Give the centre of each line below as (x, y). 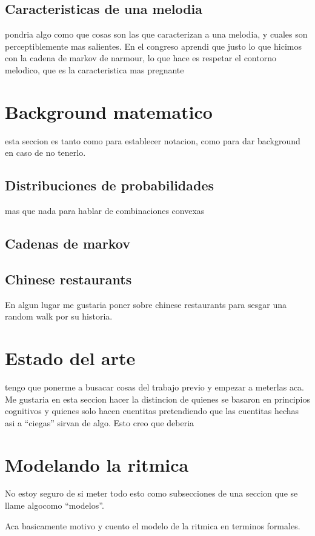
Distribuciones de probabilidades (110, 185)
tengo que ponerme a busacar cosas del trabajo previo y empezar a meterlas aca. (154, 387)
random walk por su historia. (59, 316)
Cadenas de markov (68, 243)
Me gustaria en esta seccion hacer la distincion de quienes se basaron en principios (157, 399)
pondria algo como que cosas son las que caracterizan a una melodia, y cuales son (156, 34)
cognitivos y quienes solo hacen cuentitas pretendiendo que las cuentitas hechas (152, 411)
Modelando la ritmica (97, 464)
